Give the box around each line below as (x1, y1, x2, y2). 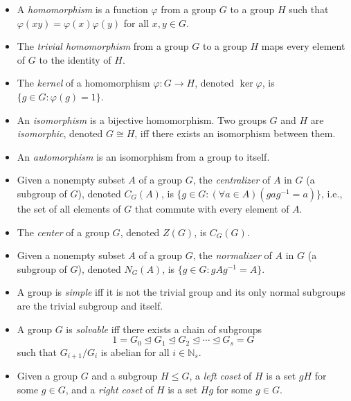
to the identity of (39, 52, 111, 66)
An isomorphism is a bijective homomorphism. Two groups (17, 112, 267, 127)
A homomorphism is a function (17, 2, 148, 16)
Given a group (17, 368, 78, 382)
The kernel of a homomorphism (17, 75, 150, 90)
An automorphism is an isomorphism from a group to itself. (17, 149, 270, 163)
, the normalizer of (192, 248, 272, 262)
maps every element (261, 39, 345, 53)
